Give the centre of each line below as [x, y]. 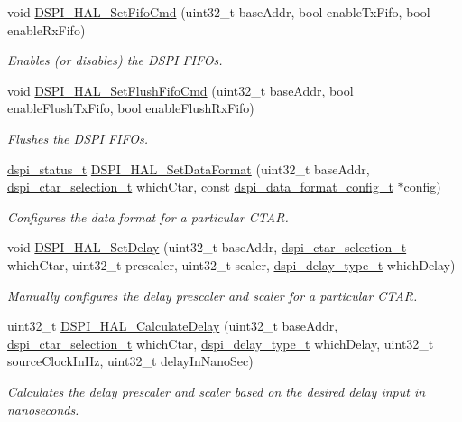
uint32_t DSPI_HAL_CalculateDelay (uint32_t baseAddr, [173, 326]
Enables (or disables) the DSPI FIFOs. [115, 60]
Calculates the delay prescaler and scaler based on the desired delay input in [217, 391]
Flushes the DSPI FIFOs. [78, 138]
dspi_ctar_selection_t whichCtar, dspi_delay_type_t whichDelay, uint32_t [221, 343]
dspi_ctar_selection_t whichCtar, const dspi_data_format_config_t [200, 187]
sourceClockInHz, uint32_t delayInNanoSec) [130, 361]
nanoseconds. [43, 409]
